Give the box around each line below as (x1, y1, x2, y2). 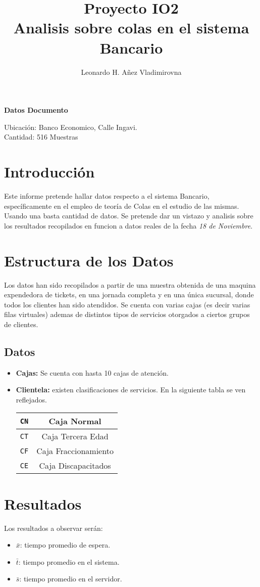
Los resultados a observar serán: (4, 522, 103, 533)
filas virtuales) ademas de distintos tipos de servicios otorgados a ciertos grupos (4, 309, 250, 320)
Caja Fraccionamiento (36, 445, 114, 457)
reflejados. (16, 394, 47, 404)
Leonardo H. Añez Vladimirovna (81, 66, 182, 77)
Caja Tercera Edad (41, 430, 109, 442)
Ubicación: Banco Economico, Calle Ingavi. (4, 121, 137, 132)
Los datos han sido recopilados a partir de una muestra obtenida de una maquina (4, 279, 256, 290)
